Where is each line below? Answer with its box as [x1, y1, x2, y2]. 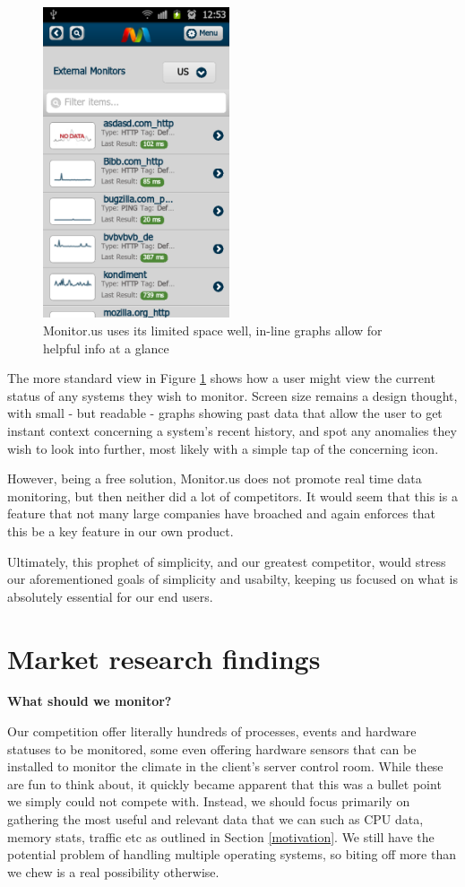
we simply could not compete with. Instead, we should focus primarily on [7, 792, 410, 811]
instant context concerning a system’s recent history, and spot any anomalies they [7, 421, 457, 439]
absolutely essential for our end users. [7, 587, 213, 605]
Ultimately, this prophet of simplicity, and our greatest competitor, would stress [7, 552, 446, 570]
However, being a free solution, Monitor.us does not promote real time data [7, 469, 422, 488]
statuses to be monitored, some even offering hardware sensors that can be [7, 739, 417, 758]
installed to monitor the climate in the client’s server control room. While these [7, 757, 443, 776]
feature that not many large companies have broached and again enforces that [7, 504, 435, 523]
